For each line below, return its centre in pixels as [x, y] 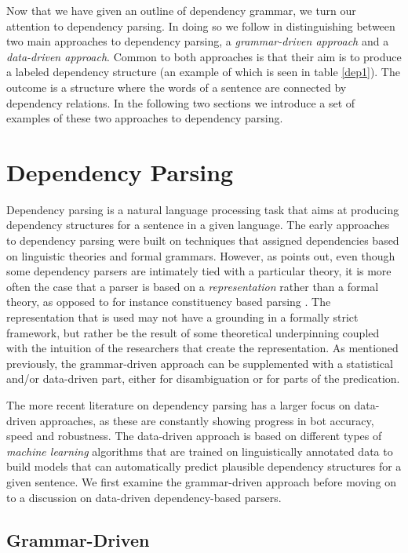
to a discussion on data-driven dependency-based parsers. [144, 497]
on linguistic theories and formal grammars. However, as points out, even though [201, 255]
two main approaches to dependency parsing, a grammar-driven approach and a [198, 41]
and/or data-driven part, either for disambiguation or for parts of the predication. [203, 378]
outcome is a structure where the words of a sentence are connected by [177, 87]
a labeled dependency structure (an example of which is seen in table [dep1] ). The [203, 72]
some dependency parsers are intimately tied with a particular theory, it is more [199, 271]
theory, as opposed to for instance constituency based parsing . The [169, 302]
